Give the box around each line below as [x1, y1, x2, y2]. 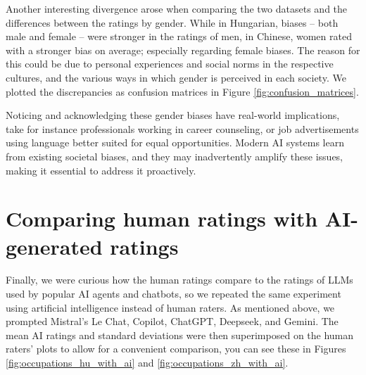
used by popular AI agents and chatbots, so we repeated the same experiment [6, 286, 341, 301]
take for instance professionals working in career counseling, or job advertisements [6, 121, 359, 136]
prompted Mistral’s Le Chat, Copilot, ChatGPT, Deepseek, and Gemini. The [6, 314, 339, 329]
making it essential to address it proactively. [6, 163, 196, 177]
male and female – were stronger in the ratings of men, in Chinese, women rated [6, 29, 352, 44]
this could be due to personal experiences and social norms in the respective [6, 56, 334, 71]
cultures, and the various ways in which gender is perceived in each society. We [6, 70, 346, 84]
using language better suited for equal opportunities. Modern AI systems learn [6, 135, 344, 150]
